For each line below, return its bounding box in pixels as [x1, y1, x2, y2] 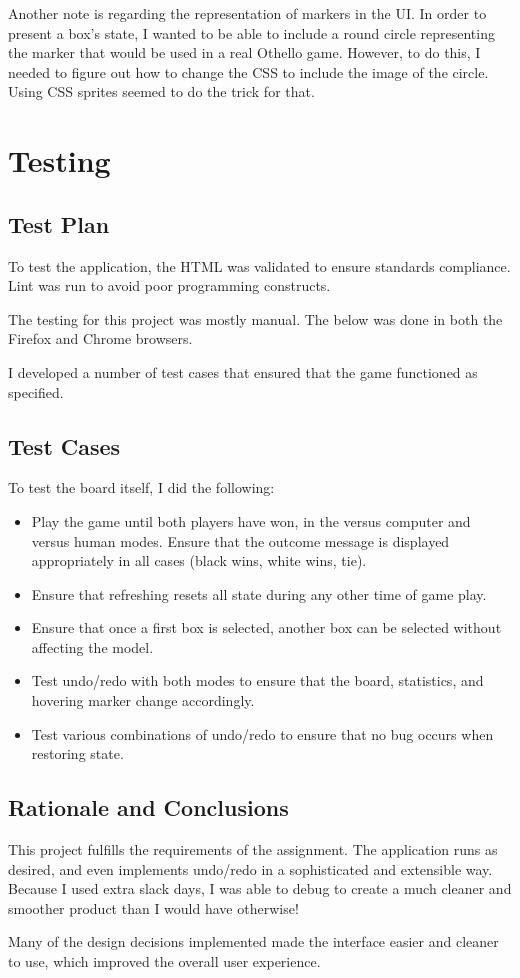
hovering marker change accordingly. [31, 690, 255, 711]
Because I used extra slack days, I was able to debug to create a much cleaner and [8, 878, 512, 899]
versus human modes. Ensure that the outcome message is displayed [31, 530, 450, 551]
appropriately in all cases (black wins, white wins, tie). [31, 550, 367, 571]
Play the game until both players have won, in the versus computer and [31, 510, 471, 531]
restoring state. [31, 743, 124, 764]
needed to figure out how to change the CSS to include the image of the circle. [8, 61, 489, 82]
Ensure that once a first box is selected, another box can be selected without [31, 617, 502, 638]
